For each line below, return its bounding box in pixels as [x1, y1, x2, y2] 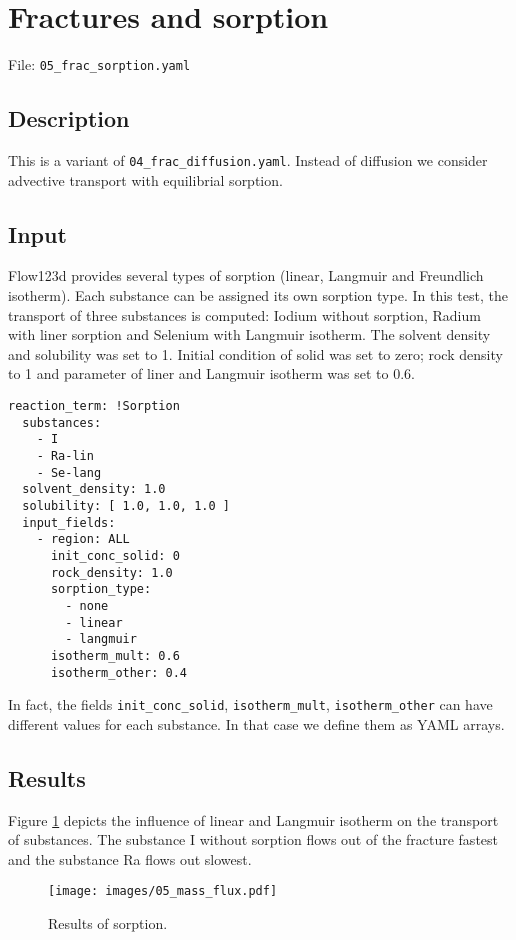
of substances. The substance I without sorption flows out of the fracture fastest [8, 829, 499, 850]
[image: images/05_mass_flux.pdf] [48, 884, 278, 899]
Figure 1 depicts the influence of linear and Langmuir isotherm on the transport [8, 809, 499, 830]
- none [65, 598, 109, 613]
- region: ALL [36, 532, 130, 547]
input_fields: [22, 515, 116, 530]
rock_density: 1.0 [50, 565, 173, 580]
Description [8, 103, 130, 134]
